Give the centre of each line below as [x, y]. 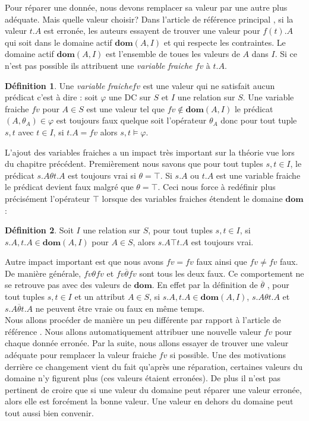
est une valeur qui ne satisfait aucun [209, 85]
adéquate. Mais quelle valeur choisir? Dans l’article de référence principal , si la [149, 19]
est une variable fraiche [258, 175]
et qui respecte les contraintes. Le [225, 42]
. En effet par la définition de [205, 285]
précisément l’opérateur [48, 198]
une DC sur [130, 97]
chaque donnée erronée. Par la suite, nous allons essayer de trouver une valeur [147, 343]
